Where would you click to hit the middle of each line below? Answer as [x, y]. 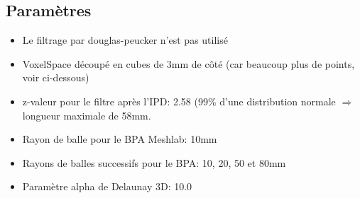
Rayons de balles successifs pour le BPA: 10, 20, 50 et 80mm [154, 162]
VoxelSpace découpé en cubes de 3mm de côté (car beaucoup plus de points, [189, 63]
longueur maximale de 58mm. [87, 115]
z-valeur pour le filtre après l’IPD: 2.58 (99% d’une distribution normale [179, 101]
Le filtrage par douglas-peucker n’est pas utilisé [125, 40]
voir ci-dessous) [56, 77]
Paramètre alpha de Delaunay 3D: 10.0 [107, 186]
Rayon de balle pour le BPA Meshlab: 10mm [120, 139]
